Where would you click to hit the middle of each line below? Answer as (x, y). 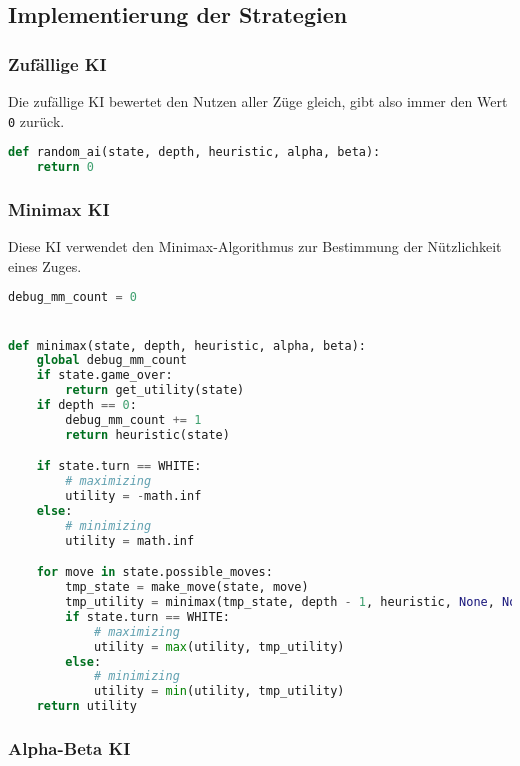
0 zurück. (36, 120)
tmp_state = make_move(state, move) (187, 587)
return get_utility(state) (155, 390)
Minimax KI (59, 208)
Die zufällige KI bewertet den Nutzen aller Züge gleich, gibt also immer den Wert (258, 101)
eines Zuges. (45, 265)
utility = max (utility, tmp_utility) (219, 646)
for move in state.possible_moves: (154, 572)
